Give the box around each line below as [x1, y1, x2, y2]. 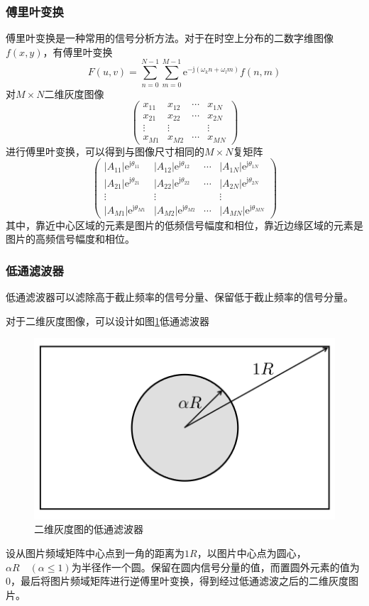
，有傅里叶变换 [43, 44, 113, 59]
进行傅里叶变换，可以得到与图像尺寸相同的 [6, 143, 204, 158]
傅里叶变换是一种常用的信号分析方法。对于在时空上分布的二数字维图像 [6, 31, 334, 45]
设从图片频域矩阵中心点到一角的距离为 [6, 546, 184, 561]
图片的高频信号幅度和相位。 [6, 231, 135, 246]
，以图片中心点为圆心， [197, 546, 307, 561]
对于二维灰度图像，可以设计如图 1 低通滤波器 [6, 313, 209, 328]
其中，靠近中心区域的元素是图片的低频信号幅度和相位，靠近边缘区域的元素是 [6, 217, 363, 232]
